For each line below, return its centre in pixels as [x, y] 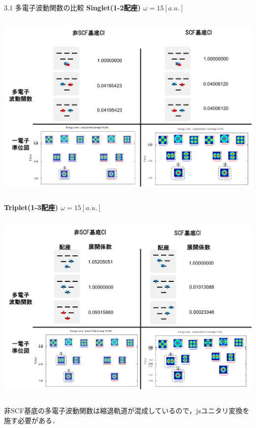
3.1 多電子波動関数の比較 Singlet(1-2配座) [72, 7]
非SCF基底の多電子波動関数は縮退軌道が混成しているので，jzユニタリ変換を [127, 411]
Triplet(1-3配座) [31, 207]
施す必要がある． [32, 420]
